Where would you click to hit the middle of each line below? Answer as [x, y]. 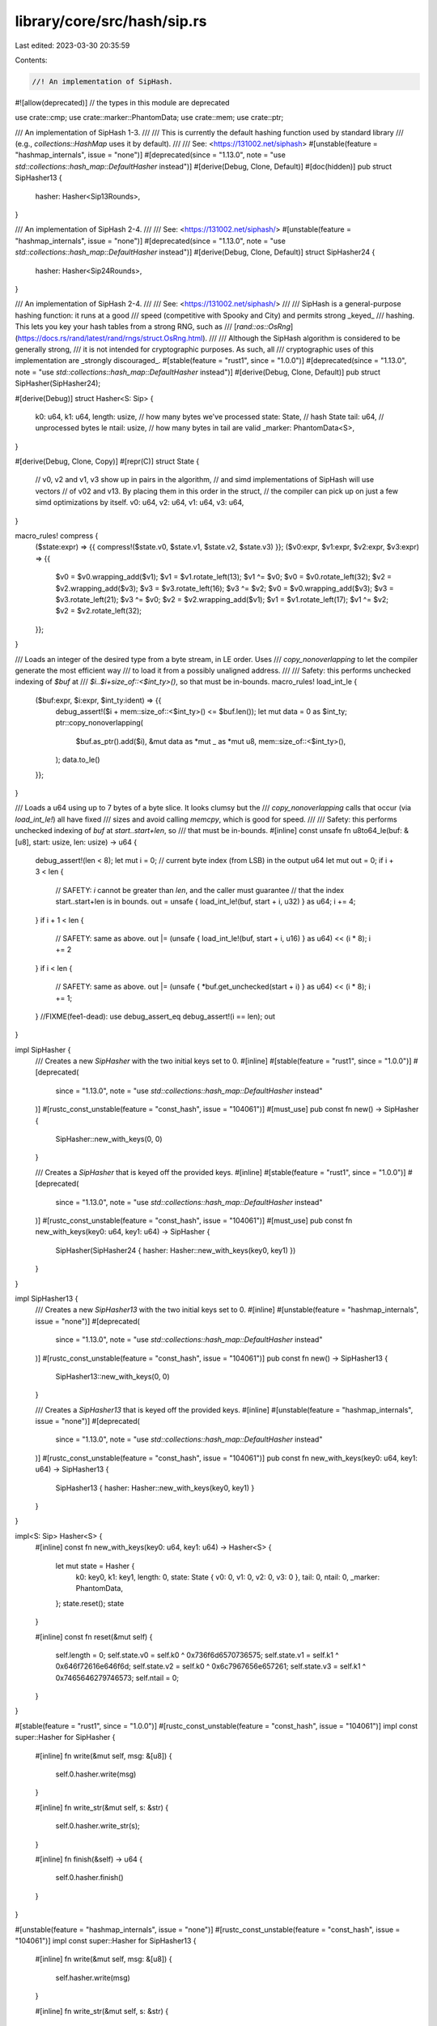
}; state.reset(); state [90, 1603]
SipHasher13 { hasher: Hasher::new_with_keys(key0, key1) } [155, 1488]
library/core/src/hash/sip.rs [111, 21]
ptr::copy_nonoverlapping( [99, 723]
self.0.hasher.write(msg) [96, 1774]
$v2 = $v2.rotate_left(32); [98, 611]
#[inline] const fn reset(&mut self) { [94, 1636]
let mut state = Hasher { [95, 1566]
